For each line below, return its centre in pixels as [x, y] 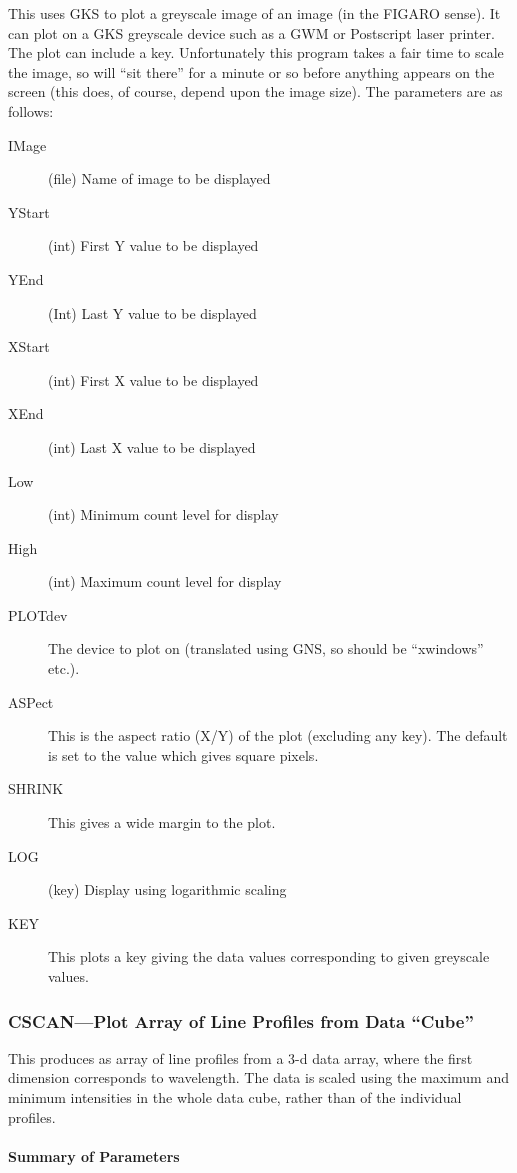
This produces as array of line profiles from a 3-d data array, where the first [240, 1057]
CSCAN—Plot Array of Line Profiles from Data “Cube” [241, 1020]
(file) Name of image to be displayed [159, 178]
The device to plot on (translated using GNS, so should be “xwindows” [266, 648]
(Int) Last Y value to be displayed [152, 312]
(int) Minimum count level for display [163, 514]
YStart [29, 211]
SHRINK [36, 788]
